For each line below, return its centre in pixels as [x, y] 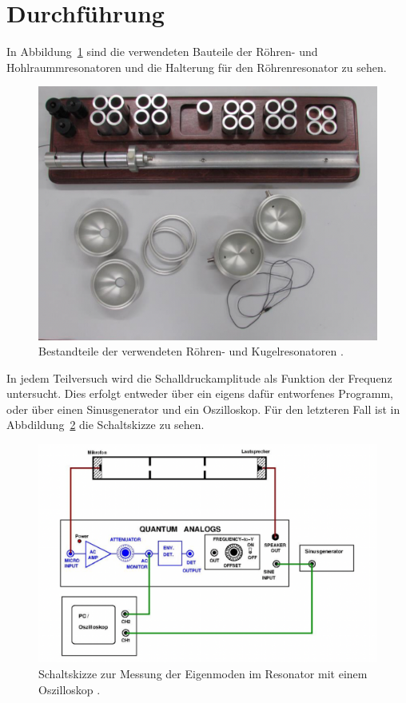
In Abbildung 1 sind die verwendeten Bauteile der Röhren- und [162, 52]
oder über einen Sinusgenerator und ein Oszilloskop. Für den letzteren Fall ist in [203, 409]
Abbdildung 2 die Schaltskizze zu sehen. [105, 425]
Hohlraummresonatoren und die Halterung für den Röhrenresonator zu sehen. [197, 67]
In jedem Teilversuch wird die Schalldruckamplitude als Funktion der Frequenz [199, 377]
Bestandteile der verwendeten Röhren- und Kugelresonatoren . [191, 351]
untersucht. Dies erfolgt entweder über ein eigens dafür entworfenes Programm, [200, 393]
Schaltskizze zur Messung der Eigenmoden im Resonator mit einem [203, 673]
